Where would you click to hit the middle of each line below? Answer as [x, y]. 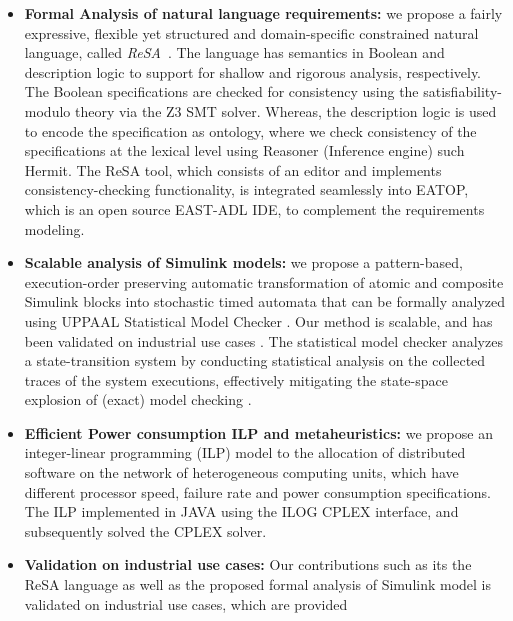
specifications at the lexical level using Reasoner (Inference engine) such [244, 150]
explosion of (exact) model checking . [138, 399]
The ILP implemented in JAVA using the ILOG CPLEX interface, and [241, 511]
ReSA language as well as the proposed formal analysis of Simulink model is [258, 584]
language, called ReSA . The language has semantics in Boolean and [234, 52]
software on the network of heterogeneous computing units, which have [241, 472]
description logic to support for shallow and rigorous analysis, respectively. [252, 71]
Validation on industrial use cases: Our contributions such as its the [248, 564]
